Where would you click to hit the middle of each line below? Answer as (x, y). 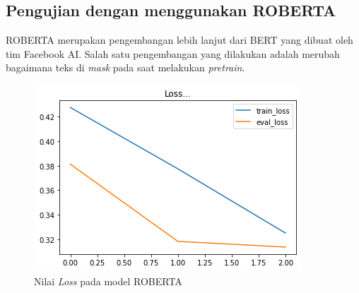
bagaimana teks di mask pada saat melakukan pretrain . (125, 67)
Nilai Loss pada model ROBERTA (108, 281)
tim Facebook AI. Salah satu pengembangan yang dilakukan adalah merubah (173, 53)
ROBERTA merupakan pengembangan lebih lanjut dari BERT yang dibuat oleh (179, 40)
